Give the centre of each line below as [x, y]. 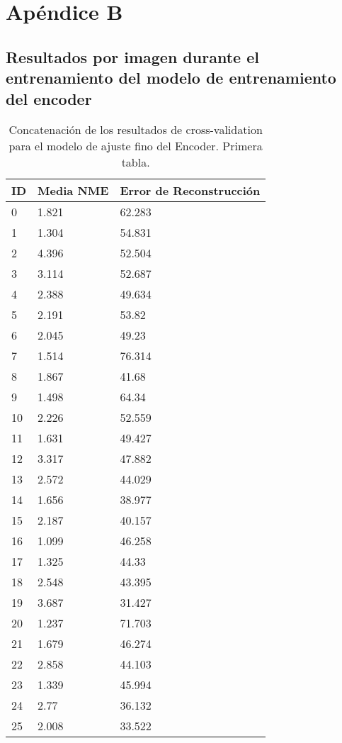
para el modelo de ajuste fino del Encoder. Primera [136, 146]
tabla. [136, 162]
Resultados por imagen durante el [132, 56]
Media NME [73, 191]
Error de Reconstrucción [190, 191]
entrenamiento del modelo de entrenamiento [171, 78]
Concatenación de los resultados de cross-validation [136, 130]
